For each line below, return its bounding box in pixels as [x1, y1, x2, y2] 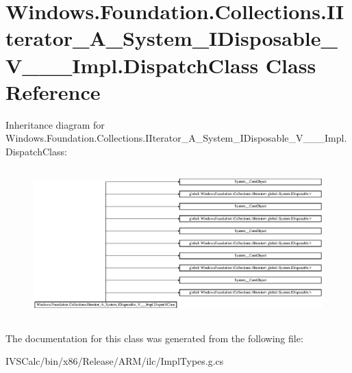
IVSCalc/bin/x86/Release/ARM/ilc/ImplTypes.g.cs [5, 354, 224, 368]
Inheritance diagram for [5, 117, 105, 131]
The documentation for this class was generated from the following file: [5, 331, 303, 345]
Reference [5, 77, 101, 105]
